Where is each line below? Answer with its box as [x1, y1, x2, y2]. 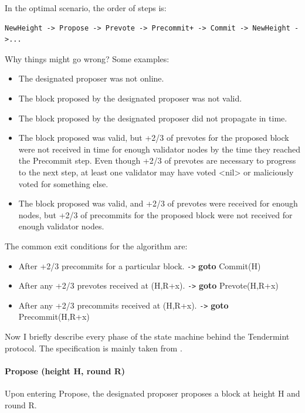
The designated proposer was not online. [18, 72, 164, 84]
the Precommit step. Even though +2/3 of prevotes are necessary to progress [18, 154, 296, 167]
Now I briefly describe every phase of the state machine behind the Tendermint [5, 330, 290, 343]
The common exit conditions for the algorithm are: [5, 239, 188, 252]
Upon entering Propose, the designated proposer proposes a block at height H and [5, 387, 300, 400]
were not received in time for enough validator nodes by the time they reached [18, 143, 300, 155]
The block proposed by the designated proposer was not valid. [18, 92, 242, 104]
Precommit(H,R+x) [18, 310, 90, 323]
